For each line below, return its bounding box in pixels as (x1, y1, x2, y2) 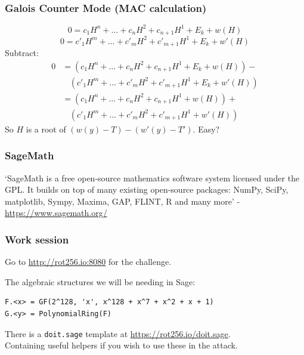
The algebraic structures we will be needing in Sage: (5, 275, 196, 288)
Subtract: (5, 47, 39, 59)
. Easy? (193, 122, 220, 135)
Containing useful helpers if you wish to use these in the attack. (5, 339, 238, 351)
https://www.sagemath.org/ (5, 206, 107, 219)
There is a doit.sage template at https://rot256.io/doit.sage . (5, 327, 231, 339)
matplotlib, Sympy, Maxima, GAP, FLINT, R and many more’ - (5, 195, 240, 207)
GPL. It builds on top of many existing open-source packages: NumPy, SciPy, (5, 183, 289, 196)
